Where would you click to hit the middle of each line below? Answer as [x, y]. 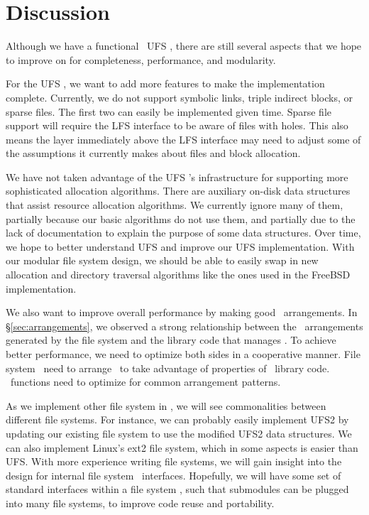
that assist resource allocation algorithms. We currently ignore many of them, [175, 205]
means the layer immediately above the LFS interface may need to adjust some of [183, 139]
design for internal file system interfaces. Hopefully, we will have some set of [174, 475]
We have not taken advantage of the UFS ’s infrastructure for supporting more [177, 177]
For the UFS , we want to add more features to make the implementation [165, 83]
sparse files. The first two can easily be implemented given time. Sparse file [169, 111]
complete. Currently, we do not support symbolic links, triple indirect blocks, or [180, 97]
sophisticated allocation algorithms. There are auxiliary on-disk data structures [178, 191]
